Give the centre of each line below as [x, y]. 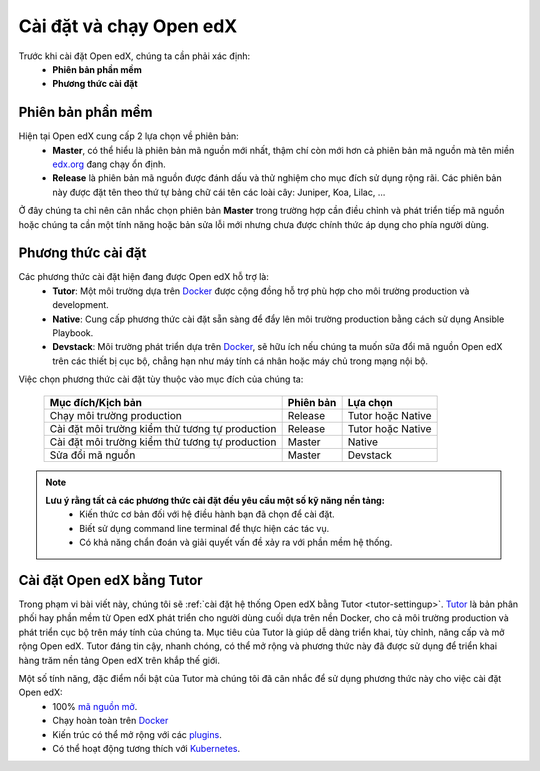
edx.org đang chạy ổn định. [109, 164]
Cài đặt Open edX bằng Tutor [111, 580]
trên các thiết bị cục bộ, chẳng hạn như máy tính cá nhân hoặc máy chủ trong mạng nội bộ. [240, 361]
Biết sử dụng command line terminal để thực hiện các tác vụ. [204, 528]
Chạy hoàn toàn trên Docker [110, 721]
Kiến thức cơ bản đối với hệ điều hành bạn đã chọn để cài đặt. [207, 514]
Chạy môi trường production [115, 415]
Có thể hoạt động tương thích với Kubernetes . [146, 748]
